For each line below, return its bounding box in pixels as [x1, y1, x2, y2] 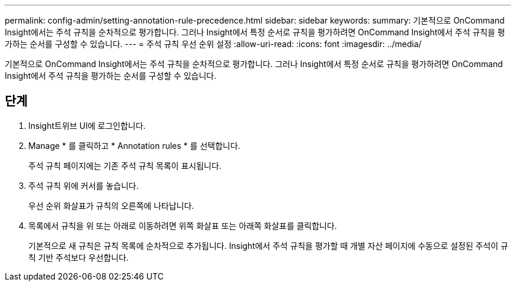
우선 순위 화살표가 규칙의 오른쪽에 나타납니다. [28, 200, 194, 211]
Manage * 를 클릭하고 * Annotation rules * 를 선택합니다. [28, 140, 240, 151]
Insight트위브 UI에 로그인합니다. [28, 120, 146, 131]
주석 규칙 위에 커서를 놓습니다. [28, 180, 139, 191]
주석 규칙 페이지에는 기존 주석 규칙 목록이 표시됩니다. [28, 160, 221, 171]
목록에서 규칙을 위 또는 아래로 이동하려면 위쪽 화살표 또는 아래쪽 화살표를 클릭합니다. [28, 220, 337, 231]
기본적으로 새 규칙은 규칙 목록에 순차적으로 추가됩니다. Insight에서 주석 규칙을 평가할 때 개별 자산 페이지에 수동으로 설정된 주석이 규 [28, 240, 508, 251]
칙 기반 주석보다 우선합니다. [28, 252, 129, 262]
